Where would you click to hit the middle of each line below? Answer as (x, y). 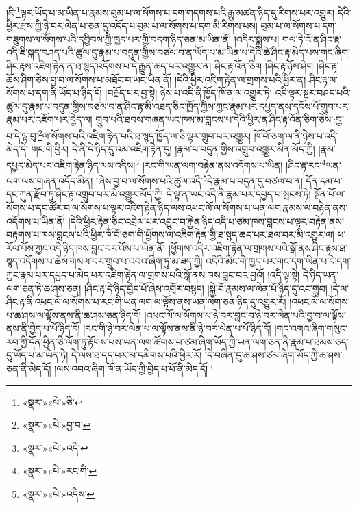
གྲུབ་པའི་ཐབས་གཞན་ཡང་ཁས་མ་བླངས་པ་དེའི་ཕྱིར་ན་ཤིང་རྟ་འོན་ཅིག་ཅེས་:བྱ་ (220, 119)
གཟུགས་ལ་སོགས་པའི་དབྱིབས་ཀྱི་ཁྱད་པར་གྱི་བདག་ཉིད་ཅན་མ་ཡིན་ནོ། (119, 39)
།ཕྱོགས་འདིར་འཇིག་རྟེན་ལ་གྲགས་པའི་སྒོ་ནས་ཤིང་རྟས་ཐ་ (258, 247)
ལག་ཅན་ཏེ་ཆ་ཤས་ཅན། (44, 288)
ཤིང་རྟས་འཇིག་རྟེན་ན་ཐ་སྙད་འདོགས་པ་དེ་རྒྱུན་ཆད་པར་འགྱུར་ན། (109, 66)
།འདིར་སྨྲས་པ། (257, 39)
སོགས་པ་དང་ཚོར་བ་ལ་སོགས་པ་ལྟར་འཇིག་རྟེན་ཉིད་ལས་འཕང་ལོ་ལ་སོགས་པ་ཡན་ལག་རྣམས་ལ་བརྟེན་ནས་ (177, 207)
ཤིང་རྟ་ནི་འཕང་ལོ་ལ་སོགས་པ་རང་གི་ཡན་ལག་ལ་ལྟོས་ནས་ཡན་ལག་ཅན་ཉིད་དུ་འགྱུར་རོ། (146, 302)
